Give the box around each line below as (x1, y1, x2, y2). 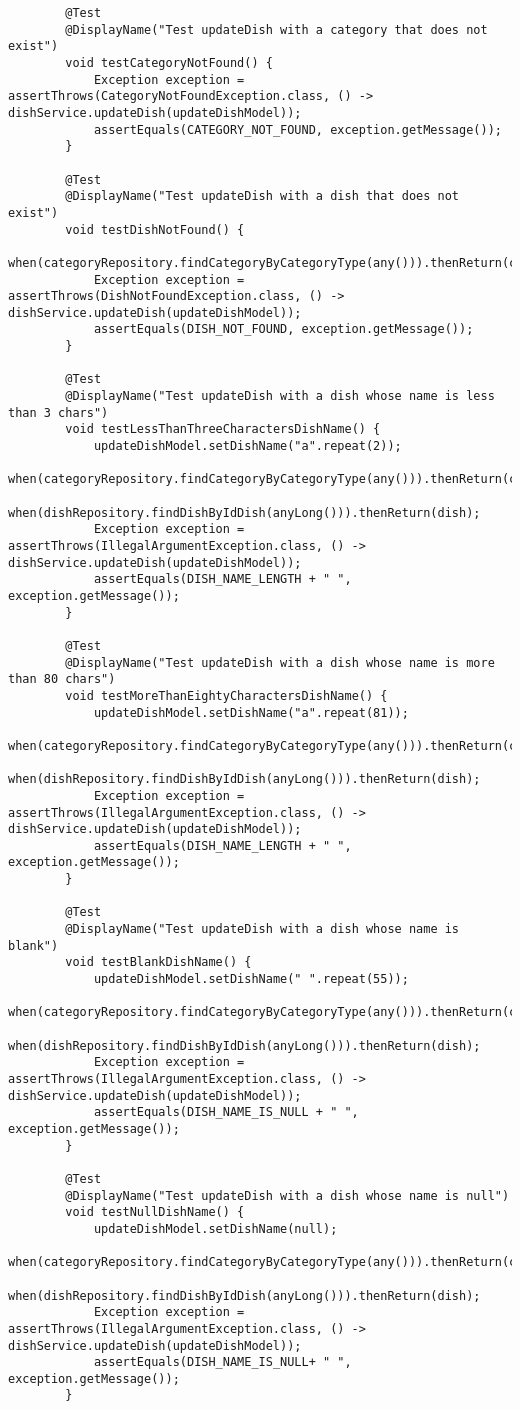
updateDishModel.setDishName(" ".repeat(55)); (93, 972, 409, 987)
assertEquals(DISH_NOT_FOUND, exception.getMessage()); (93, 322, 474, 337)
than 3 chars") (8, 405, 109, 420)
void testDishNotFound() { (65, 222, 245, 237)
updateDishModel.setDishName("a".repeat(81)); (93, 705, 409, 720)
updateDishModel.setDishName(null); (93, 1221, 338, 1236)
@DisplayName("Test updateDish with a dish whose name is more (65, 655, 495, 670)
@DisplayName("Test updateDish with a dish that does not (65, 189, 460, 204)
